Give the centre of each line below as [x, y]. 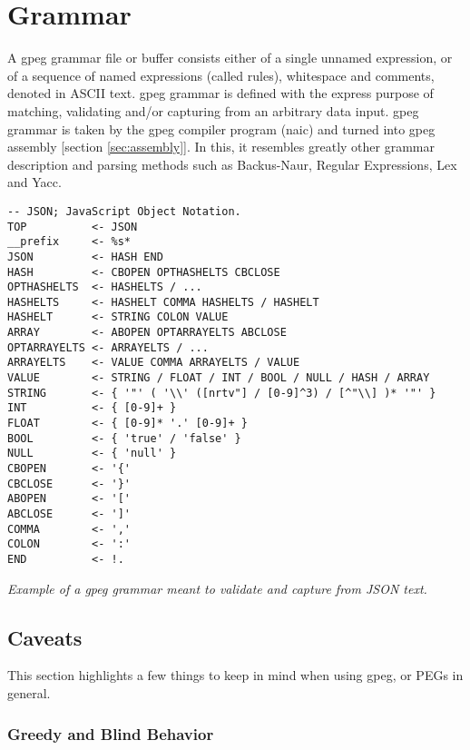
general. [29, 693]
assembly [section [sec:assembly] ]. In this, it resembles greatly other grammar [221, 147]
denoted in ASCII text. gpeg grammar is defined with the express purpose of [220, 93]
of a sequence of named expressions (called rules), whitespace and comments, [221, 75]
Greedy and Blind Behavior [111, 733]
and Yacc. [34, 182]
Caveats [45, 637]
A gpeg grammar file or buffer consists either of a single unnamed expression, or [230, 58]
